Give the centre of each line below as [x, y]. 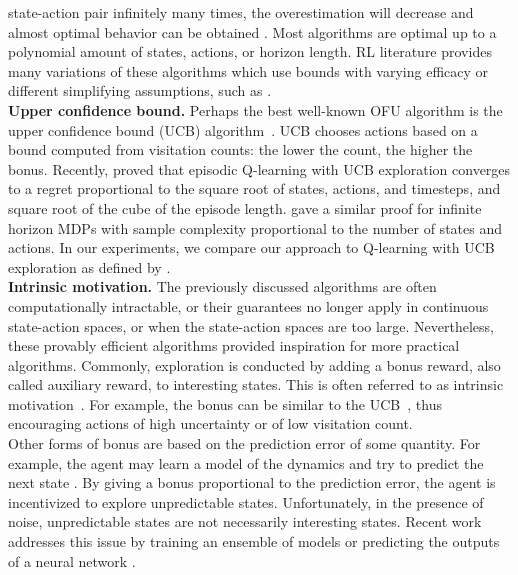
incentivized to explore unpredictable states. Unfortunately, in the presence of [246, 501]
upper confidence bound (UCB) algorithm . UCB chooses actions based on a [243, 129]
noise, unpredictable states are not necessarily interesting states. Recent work [245, 521]
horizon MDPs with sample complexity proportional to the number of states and [255, 227]
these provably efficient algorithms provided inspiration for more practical [234, 345]
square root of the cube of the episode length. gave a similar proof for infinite [245, 207]
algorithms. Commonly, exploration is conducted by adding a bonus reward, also [254, 364]
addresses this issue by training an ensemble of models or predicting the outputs [254, 541]
